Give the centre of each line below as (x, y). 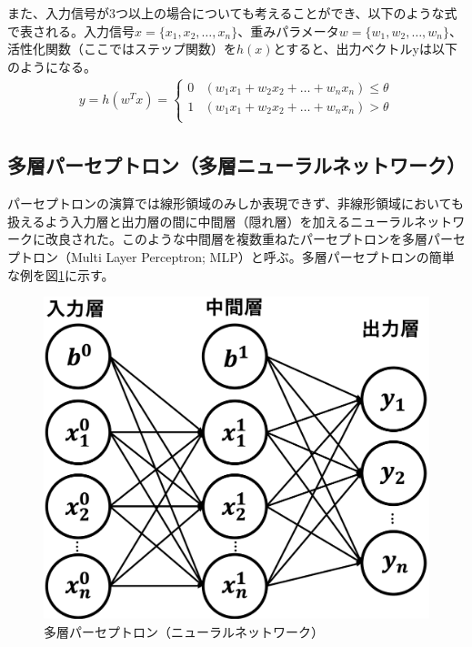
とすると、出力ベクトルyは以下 (365, 49)
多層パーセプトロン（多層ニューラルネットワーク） (236, 165)
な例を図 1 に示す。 (61, 274)
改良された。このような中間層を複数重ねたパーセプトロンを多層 (236, 239)
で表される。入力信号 (71, 30)
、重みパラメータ (288, 30)
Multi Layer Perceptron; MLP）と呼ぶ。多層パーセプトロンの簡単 (262, 256)
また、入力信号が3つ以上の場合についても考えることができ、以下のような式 (232, 13)
